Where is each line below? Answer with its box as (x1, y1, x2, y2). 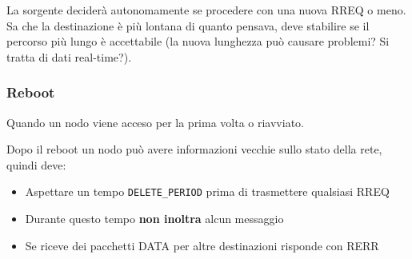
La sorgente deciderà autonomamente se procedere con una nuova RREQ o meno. (6, 2, 406, 18)
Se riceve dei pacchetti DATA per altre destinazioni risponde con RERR (25, 237, 379, 253)
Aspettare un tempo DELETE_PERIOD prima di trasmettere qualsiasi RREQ (25, 183, 390, 200)
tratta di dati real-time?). (6, 48, 132, 65)
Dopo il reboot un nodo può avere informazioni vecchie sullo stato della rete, (6, 141, 382, 157)
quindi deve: (6, 156, 66, 173)
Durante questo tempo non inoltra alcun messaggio (25, 210, 284, 227)
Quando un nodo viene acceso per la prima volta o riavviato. (6, 114, 304, 130)
